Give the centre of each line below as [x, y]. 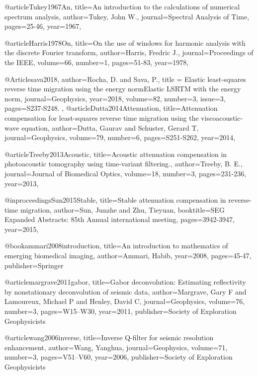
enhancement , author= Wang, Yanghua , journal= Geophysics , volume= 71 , [116, 347]
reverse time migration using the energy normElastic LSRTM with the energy [123, 89]
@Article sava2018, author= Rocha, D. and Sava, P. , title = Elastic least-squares [125, 79]
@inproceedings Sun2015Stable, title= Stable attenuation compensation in [115, 200]
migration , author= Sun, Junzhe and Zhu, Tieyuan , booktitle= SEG [122, 209]
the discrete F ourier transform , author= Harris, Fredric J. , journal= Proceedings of [129, 52]
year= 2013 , [22, 183]
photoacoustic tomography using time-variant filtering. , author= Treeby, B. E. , [124, 164]
